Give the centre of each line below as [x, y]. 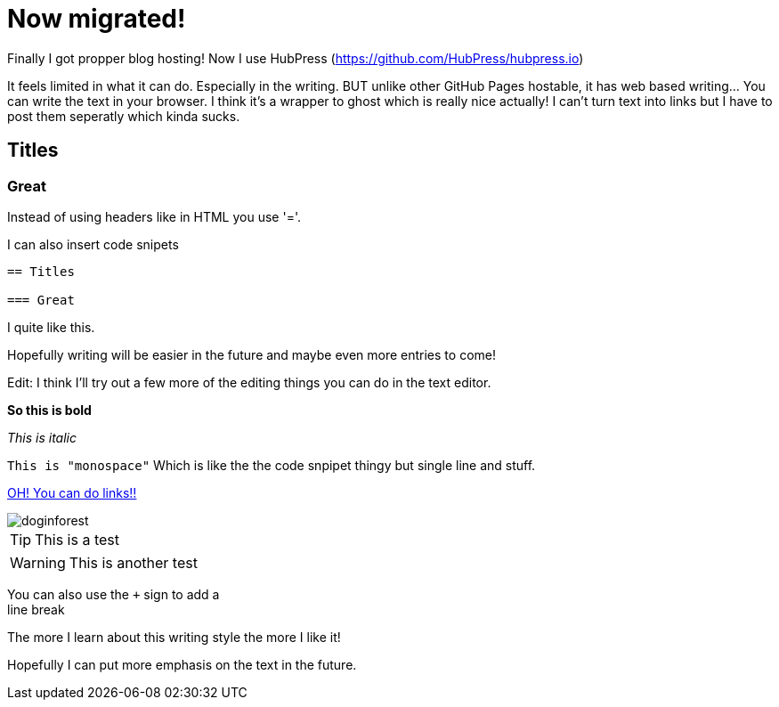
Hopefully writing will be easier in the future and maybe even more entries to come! [252, 354]
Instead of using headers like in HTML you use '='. [154, 216]
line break [36, 609]
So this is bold [49, 410]
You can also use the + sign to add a [114, 594]
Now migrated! [97, 19]
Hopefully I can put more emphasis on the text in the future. [182, 664]
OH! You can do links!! [72, 492]
